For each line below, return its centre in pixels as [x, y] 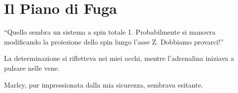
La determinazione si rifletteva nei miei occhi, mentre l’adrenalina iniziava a [119, 58]
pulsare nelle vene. [32, 68]
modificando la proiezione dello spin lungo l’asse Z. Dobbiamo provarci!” [114, 41]
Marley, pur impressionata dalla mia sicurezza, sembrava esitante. [104, 84]
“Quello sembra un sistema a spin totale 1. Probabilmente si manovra [110, 32]
